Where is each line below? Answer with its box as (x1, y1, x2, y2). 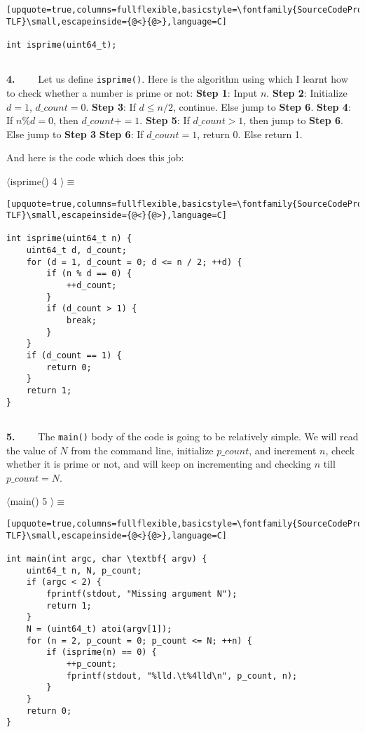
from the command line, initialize (71, 442, 214, 457)
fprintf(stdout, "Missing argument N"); (46, 588, 237, 599)
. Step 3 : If (85, 99, 136, 114)
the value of (6, 442, 57, 457)
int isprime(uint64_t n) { (6, 233, 132, 244)
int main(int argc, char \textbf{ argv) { (6, 553, 207, 564)
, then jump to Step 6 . (243, 113, 343, 128)
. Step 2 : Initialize (266, 85, 347, 100)
